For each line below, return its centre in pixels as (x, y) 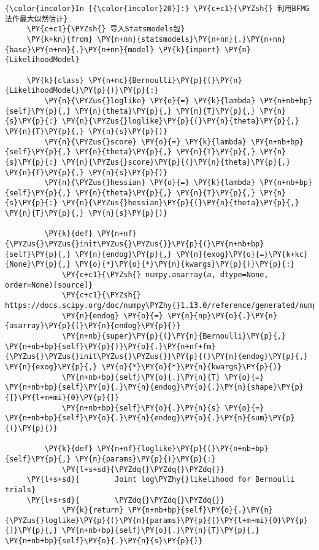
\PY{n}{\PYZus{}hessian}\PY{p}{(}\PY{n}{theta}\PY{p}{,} (181, 203)
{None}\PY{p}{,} (38, 265)
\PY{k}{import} (189, 49)
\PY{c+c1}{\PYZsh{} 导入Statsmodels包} (106, 29)
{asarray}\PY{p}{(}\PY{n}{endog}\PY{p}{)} (93, 326)
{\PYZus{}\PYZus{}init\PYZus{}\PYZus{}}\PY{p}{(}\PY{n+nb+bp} (135, 244)
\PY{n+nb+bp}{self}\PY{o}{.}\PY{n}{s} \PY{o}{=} (163, 408)
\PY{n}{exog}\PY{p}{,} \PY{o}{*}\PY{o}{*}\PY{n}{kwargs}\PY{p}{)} (144, 367)
